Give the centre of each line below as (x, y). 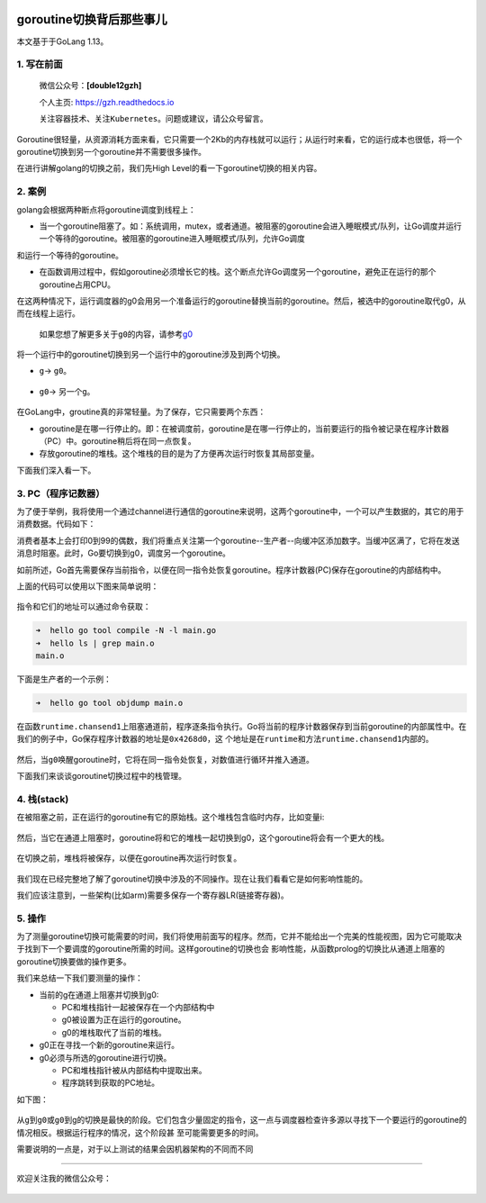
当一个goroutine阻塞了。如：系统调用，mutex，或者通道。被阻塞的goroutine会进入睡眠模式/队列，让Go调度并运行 (251, 226)
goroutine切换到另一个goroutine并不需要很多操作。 (112, 152)
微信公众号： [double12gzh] (90, 86)
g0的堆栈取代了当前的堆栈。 (114, 1032)
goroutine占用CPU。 (77, 285)
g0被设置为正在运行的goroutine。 (124, 1020)
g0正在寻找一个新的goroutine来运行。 (109, 1045)
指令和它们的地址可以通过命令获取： (84, 607)
